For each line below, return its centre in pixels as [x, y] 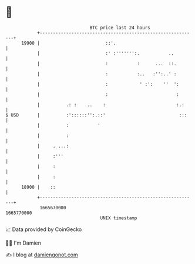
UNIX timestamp [119, 218]
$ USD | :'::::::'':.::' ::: [96, 115]
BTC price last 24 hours [120, 28]
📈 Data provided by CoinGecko [44, 229]
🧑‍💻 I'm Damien [23, 243]
